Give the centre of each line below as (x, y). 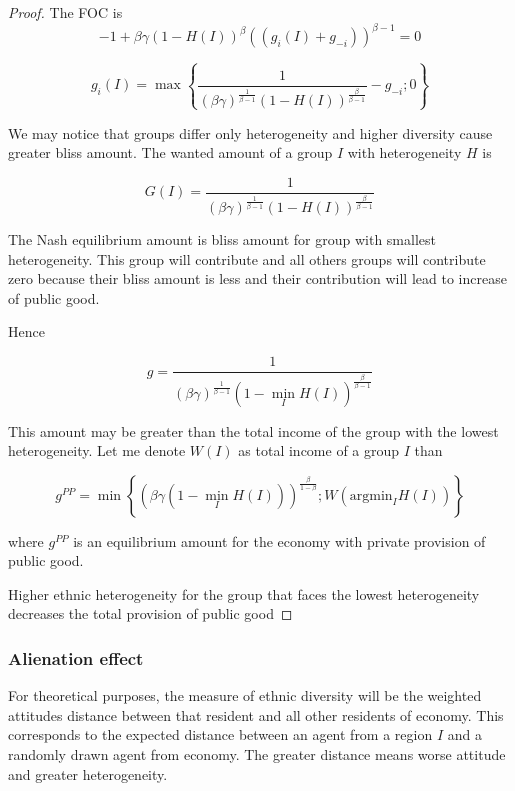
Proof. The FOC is (65, 12)
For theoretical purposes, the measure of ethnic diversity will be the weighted (245, 695)
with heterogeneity (404, 152)
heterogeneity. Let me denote (97, 450)
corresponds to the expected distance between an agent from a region (220, 734)
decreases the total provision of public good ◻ (150, 613)
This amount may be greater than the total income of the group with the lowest (253, 430)
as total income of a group (319, 450)
